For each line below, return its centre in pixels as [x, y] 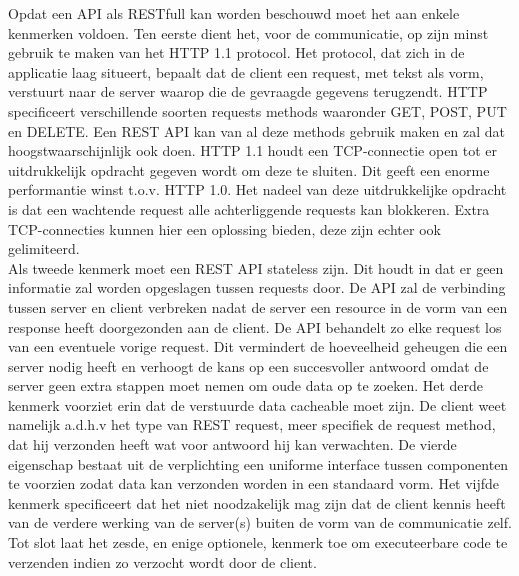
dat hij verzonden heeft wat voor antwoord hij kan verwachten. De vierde [232, 444]
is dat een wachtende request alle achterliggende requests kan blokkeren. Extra [249, 208]
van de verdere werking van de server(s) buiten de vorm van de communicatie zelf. [260, 522]
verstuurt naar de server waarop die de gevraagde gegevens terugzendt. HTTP [248, 91]
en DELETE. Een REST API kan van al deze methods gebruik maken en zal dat [256, 130]
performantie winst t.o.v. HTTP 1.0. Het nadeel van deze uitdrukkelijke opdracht [257, 189]
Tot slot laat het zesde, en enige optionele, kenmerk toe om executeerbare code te [258, 542]
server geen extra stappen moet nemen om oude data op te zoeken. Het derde [246, 385]
